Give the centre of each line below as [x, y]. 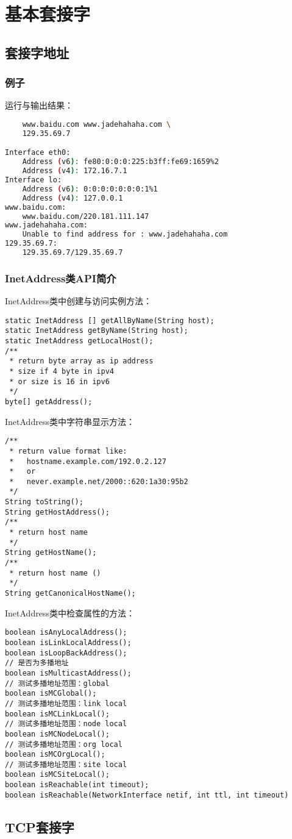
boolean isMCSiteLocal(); [57, 775]
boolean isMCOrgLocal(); [55, 755]
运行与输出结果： [39, 105]
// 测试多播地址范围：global [57, 683]
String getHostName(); [51, 553]
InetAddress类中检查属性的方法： [70, 612]
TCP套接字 [40, 827]
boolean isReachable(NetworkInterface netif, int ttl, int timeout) [147, 795]
